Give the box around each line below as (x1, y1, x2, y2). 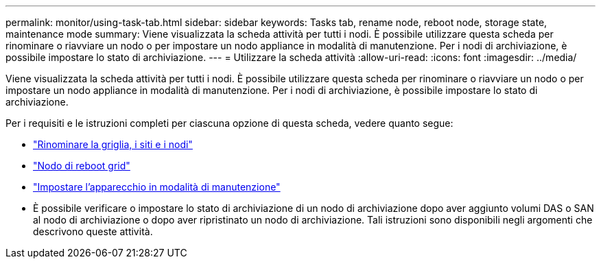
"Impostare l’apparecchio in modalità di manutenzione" (33, 181, 281, 193)
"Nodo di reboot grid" (33, 160, 130, 171)
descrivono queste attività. (33, 226, 153, 237)
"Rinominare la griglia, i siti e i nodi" (33, 139, 193, 150)
